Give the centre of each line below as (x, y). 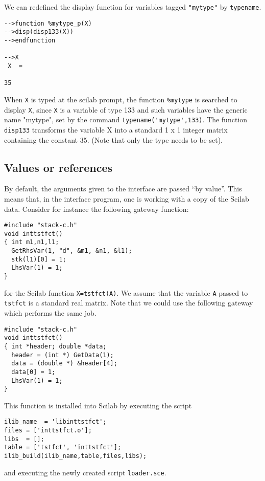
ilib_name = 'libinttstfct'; (55, 422)
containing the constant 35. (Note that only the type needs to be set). (113, 139)
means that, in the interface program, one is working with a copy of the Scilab (127, 198)
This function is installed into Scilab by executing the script (98, 405)
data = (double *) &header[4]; (64, 364)
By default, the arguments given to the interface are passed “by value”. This (123, 189)
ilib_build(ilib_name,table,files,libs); (76, 456)
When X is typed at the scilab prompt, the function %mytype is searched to (121, 99)
